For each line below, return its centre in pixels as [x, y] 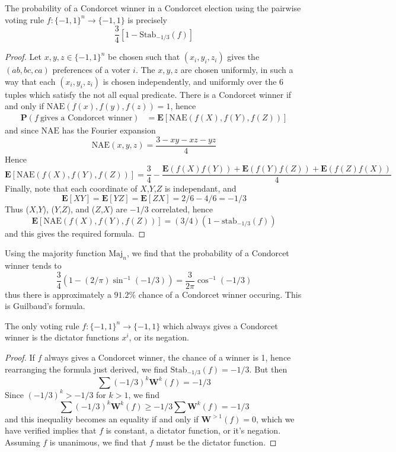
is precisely [147, 19]
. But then [268, 369]
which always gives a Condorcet [220, 325]
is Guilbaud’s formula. [45, 306]
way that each [30, 81]
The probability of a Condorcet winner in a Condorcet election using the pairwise [153, 8]
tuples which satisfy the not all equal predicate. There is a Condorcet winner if [148, 94]
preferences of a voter [91, 70]
